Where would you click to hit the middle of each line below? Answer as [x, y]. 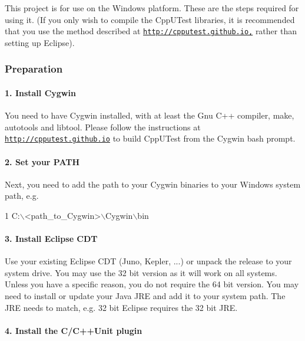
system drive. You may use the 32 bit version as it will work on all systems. [141, 272]
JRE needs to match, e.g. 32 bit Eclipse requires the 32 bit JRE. [121, 307]
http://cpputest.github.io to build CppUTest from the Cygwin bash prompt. [150, 138]
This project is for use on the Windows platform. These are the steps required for [152, 8]
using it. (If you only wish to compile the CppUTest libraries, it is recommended [150, 19]
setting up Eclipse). [40, 42]
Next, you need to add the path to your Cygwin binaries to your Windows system [153, 184]
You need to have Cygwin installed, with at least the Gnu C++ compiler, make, [150, 115]
